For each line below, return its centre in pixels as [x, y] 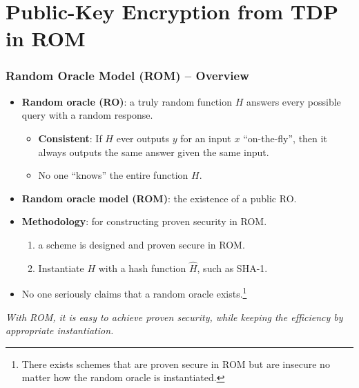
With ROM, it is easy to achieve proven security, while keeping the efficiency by [174, 317]
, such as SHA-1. [232, 268]
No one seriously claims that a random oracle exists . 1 [134, 292]
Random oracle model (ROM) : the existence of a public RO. [159, 198]
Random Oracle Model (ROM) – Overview [127, 76]
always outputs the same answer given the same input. [154, 152]
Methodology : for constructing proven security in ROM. [144, 221]
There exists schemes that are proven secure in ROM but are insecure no [176, 363]
